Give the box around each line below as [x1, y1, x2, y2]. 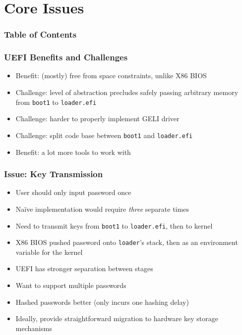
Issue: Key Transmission [4, 168, 103, 180]
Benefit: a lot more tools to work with [15, 146, 131, 157]
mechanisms [15, 323, 52, 333]
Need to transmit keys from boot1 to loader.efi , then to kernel [15, 220, 213, 231]
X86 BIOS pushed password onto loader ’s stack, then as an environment [15, 237, 238, 247]
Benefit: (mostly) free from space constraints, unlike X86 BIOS [15, 70, 207, 81]
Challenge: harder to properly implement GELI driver [15, 113, 180, 124]
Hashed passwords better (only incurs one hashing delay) [15, 296, 189, 307]
